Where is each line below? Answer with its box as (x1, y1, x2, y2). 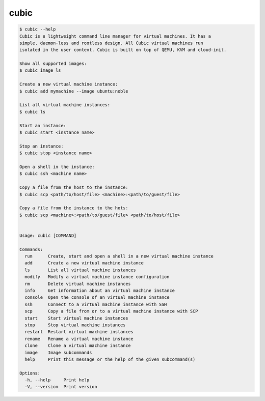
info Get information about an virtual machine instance (25, 287, 175, 293)
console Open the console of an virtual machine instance (25, 295, 170, 300)
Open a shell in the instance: (19, 164, 95, 170)
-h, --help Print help (25, 377, 90, 383)
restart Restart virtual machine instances (25, 329, 133, 335)
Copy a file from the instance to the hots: (19, 205, 129, 211)
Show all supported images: (19, 61, 87, 66)
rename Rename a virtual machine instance (25, 336, 133, 342)
